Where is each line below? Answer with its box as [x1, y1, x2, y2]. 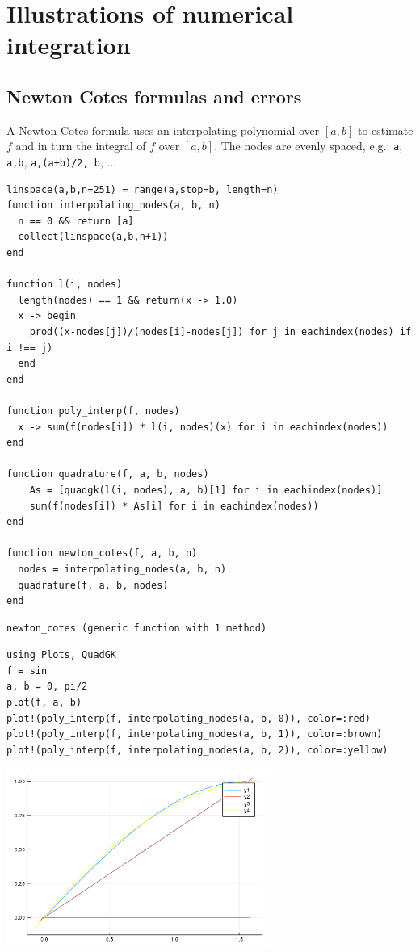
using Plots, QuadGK [6, 649, 117, 661]
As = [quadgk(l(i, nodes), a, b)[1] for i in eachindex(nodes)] [29, 484, 383, 496]
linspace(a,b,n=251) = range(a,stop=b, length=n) [6, 183, 279, 195]
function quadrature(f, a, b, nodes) [6, 468, 209, 480]
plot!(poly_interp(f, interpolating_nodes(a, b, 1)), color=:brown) [6, 728, 383, 740]
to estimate [357, 121, 414, 138]
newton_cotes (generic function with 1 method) [6, 622, 267, 634]
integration [6, 28, 131, 61]
